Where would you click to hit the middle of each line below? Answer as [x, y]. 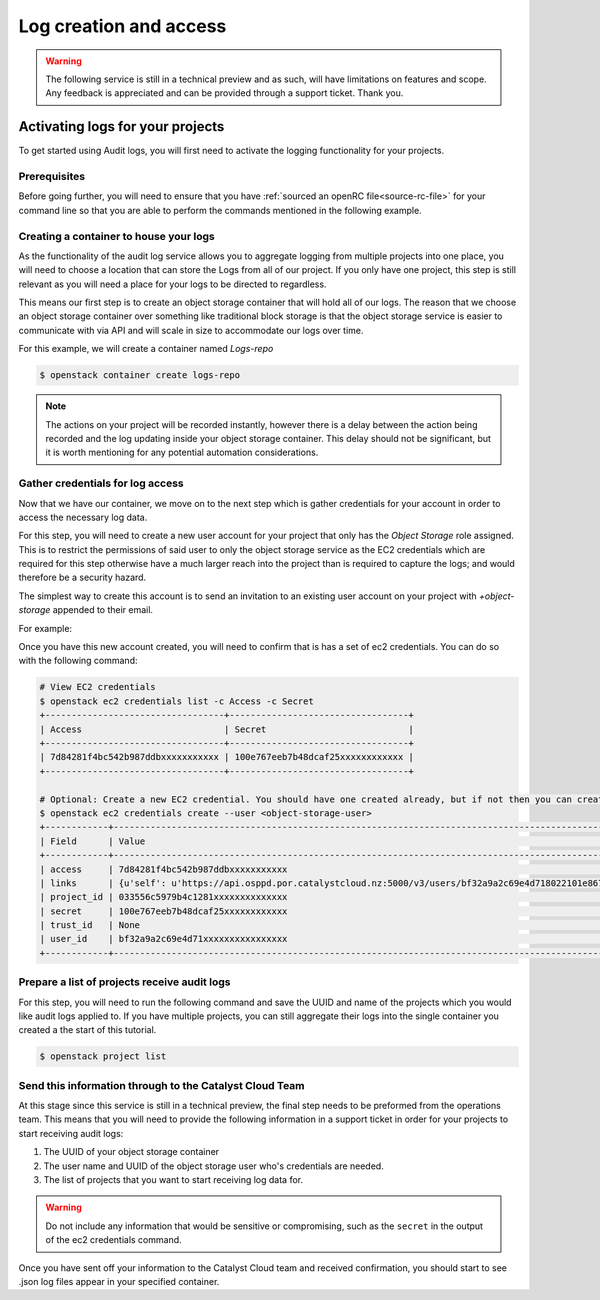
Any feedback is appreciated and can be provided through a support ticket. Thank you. [224, 93]
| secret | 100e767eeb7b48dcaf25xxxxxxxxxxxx [163, 911]
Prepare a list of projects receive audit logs [124, 982]
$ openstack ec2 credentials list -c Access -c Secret [176, 701]
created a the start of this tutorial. [87, 1030]
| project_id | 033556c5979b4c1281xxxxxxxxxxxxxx [163, 897]
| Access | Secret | [227, 729]
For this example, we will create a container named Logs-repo [146, 349]
